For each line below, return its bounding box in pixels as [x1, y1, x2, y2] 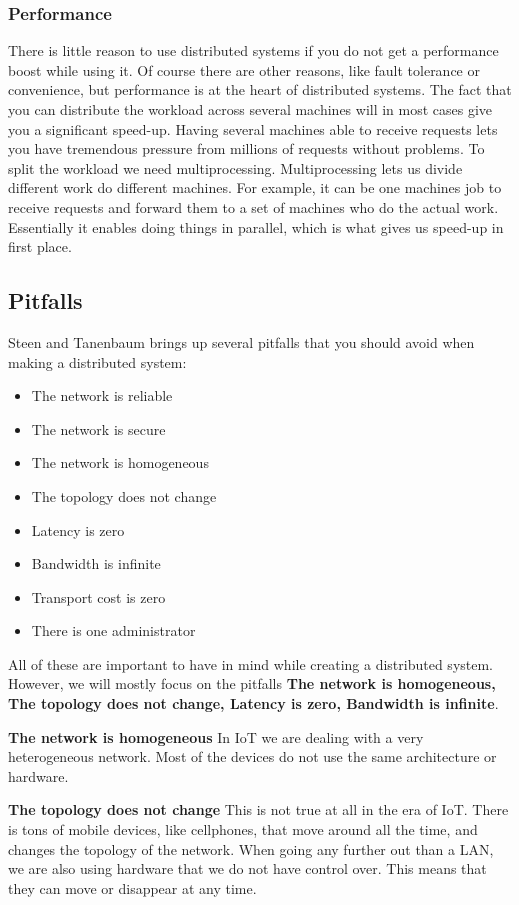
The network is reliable [31, 385, 173, 406]
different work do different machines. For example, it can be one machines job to [8, 177, 502, 198]
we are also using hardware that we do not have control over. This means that [8, 858, 487, 879]
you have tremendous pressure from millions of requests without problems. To [8, 138, 485, 159]
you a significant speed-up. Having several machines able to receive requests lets [8, 118, 498, 139]
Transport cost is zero [31, 586, 166, 607]
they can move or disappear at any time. [8, 877, 257, 898]
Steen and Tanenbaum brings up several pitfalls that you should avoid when [8, 331, 475, 352]
